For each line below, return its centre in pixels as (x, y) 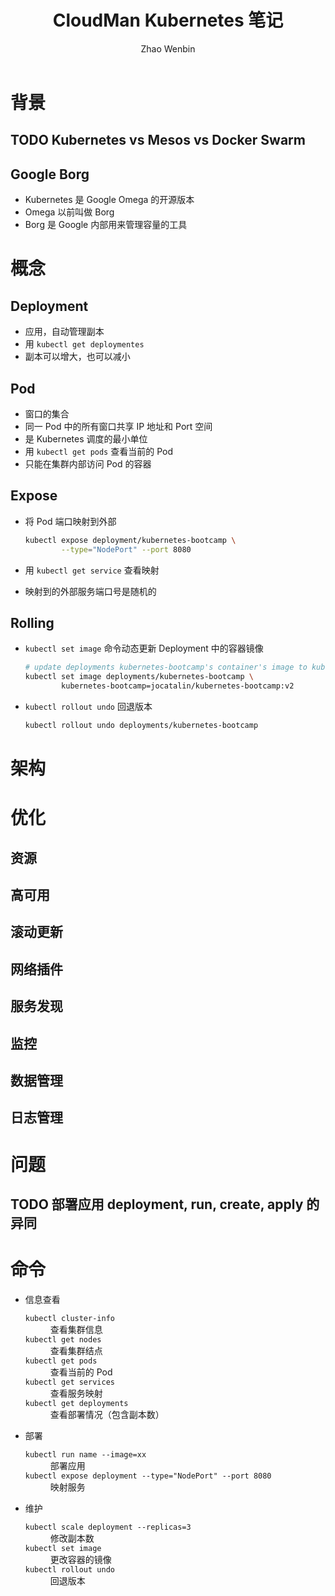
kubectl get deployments (76, 1403)
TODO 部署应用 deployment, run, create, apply (157, 1204)
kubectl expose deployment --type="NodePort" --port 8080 (148, 1476)
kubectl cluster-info (69, 1318)
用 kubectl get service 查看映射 (92, 570)
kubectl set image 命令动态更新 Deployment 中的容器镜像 (144, 648)
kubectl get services (69, 1382)
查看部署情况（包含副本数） (107, 1414)
